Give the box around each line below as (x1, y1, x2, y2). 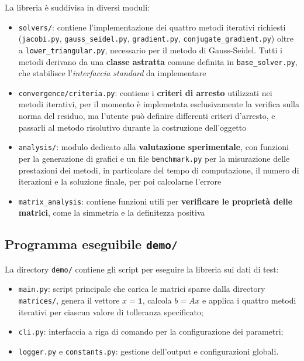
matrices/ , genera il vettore (18, 294, 120, 306)
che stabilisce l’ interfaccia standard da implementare (18, 67, 206, 79)
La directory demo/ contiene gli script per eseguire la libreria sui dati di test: (5, 263, 279, 275)
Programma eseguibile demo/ (5, 235, 178, 253)
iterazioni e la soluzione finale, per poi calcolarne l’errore (18, 175, 222, 188)
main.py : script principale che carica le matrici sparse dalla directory (18, 282, 265, 295)
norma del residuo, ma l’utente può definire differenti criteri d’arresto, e (18, 110, 275, 122)
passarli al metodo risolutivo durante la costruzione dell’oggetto (18, 121, 247, 133)
